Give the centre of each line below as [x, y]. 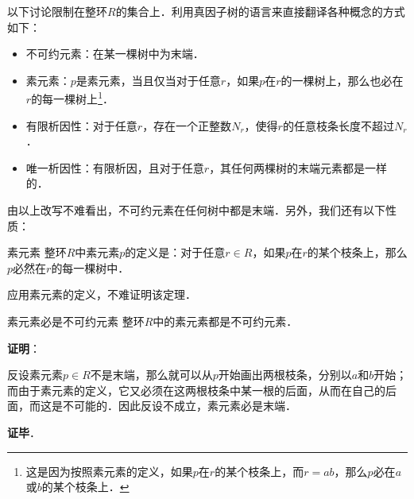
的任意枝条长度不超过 [338, 125]
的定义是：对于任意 [175, 252]
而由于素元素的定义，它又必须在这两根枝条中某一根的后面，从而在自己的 [196, 390]
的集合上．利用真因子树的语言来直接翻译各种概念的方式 [260, 11]
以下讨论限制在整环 [57, 11]
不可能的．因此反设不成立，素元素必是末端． [179, 406]
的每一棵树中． [90, 267]
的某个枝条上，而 [259, 471]
